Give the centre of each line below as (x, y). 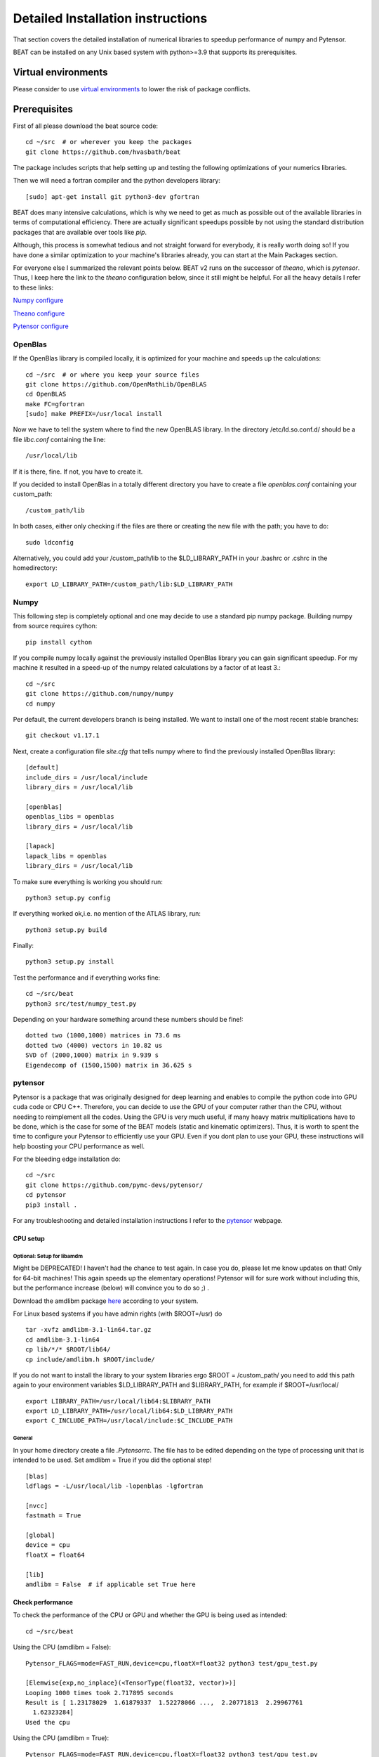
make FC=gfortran (55, 404)
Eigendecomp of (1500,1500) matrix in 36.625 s (109, 1065)
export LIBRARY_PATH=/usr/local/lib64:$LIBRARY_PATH (118, 1401)
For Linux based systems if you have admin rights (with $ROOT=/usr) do (118, 1314)
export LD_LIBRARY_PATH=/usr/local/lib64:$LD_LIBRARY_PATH (129, 1411)
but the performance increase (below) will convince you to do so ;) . (111, 1288)
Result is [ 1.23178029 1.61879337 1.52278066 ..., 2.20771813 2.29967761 (164, 1703)
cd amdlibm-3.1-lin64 (62, 1340)
